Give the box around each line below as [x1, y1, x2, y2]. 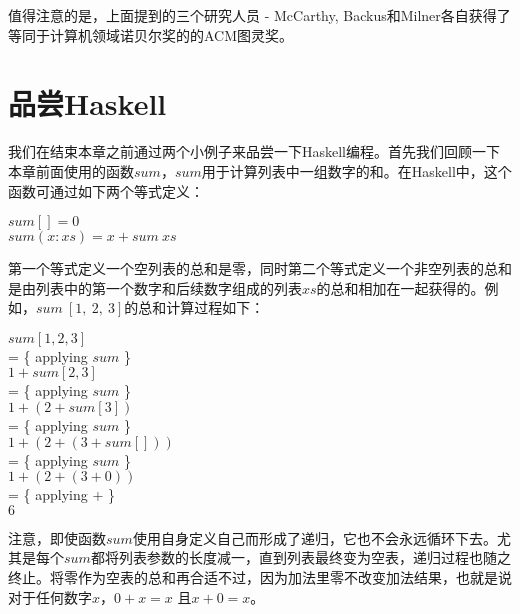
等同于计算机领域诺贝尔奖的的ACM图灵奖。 [8, 24, 294, 45]
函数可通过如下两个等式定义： [8, 180, 204, 201]
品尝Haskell [8, 83, 167, 124]
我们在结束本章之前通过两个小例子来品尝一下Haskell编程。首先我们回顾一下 [8, 141, 501, 162]
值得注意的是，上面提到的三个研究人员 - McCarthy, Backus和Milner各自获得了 [8, 5, 511, 25]
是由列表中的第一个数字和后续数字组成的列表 [8, 277, 302, 298]
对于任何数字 [8, 586, 92, 607]
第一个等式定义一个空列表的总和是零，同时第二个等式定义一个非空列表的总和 [8, 258, 512, 279]
